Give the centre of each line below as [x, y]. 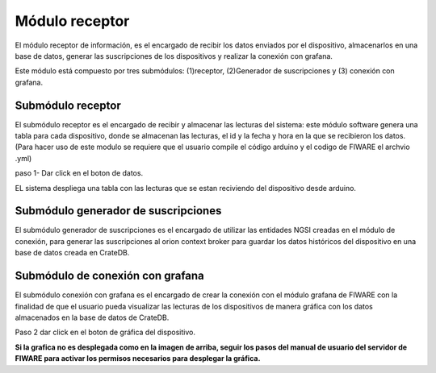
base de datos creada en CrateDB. [72, 253]
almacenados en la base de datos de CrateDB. [92, 317]
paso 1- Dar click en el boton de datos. [79, 173]
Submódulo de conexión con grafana [110, 276]
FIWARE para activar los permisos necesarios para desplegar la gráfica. [138, 358]
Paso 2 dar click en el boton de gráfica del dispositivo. [105, 332]
